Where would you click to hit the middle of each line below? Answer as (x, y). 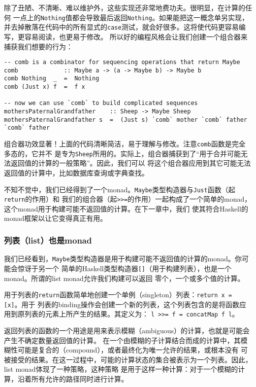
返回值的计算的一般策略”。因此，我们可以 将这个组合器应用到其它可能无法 (131, 163)
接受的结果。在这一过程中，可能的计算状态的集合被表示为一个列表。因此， (131, 359)
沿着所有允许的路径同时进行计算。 (73, 379)
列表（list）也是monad (48, 240)
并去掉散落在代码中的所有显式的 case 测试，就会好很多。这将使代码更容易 (121, 27)
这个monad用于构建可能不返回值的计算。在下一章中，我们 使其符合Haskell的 (126, 208)
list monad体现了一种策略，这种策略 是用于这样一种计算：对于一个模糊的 (121, 369)
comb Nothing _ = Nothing (52, 79)
